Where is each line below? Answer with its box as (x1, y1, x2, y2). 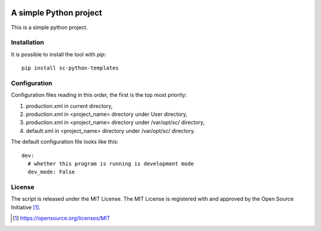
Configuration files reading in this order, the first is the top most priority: (11, 91, 187, 99)
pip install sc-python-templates (21, 65, 119, 71)
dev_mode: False (27, 169, 75, 175)
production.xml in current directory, (26, 102, 113, 109)
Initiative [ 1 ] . (11, 204, 41, 211)
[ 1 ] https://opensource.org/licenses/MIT (12, 214, 111, 222)
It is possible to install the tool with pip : (11, 50, 106, 58)
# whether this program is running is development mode (27, 160, 194, 167)
